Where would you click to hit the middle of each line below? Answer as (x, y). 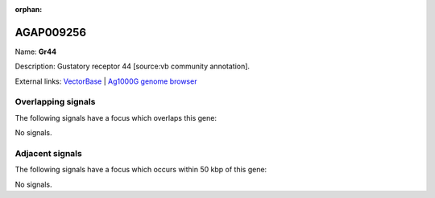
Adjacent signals (48, 153)
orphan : (29, 9)
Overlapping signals (55, 102)
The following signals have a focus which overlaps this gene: (116, 118)
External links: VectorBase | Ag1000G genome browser (106, 81)
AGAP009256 (51, 32)
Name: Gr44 (35, 52)
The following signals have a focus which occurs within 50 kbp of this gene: (141, 170)
